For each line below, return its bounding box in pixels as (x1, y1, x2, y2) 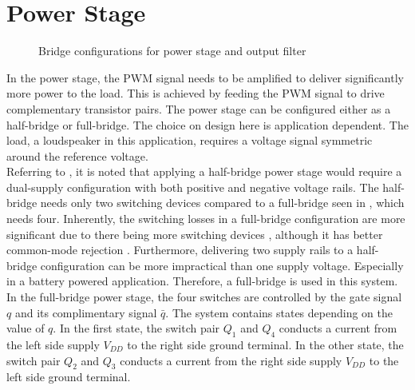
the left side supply (6, 336, 100, 353)
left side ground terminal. (6, 368, 131, 385)
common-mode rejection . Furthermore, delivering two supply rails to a (6, 241, 354, 258)
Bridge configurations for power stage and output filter (38, 42, 306, 59)
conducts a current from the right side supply (120, 352, 342, 368)
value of (6, 320, 45, 336)
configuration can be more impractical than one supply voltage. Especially (40, 257, 404, 273)
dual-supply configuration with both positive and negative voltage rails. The (6, 178, 379, 195)
